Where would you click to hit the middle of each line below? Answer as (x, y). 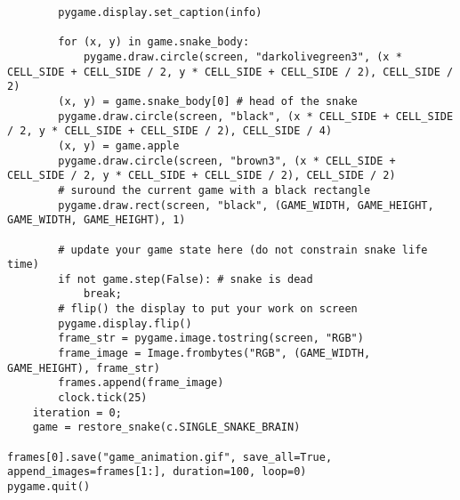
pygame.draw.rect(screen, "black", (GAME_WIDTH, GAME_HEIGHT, (246, 205)
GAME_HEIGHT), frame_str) (84, 368)
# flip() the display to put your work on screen (208, 309)
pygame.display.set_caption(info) (160, 12)
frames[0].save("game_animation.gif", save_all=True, (170, 457)
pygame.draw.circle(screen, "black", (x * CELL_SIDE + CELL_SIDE (256, 116)
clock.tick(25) (103, 398)
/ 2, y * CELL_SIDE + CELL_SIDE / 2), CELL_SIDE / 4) (170, 131)
